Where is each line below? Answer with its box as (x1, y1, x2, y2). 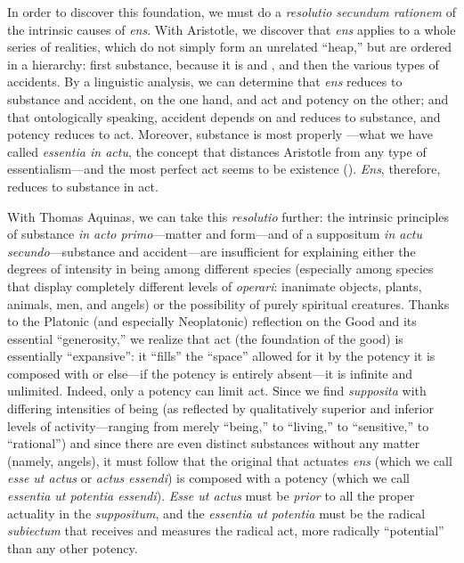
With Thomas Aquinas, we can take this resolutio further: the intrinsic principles (7, 207, 450, 225)
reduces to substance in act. (7, 176, 159, 195)
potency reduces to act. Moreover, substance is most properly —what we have (7, 125, 434, 143)
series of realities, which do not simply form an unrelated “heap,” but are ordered (7, 37, 452, 56)
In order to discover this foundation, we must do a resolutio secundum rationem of (7, 3, 456, 20)
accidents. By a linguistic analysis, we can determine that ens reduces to (7, 72, 403, 91)
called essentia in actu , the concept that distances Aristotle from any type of (7, 142, 427, 160)
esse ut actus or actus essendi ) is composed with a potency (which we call (7, 469, 410, 487)
